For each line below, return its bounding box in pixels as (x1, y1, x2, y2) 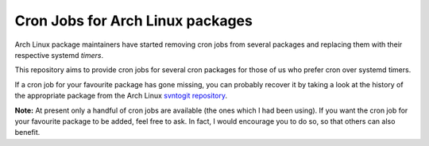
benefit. (14, 128, 41, 137)
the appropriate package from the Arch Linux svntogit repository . (14, 91, 228, 101)
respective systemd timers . (14, 50, 104, 60)
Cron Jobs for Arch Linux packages (14, 12, 253, 29)
